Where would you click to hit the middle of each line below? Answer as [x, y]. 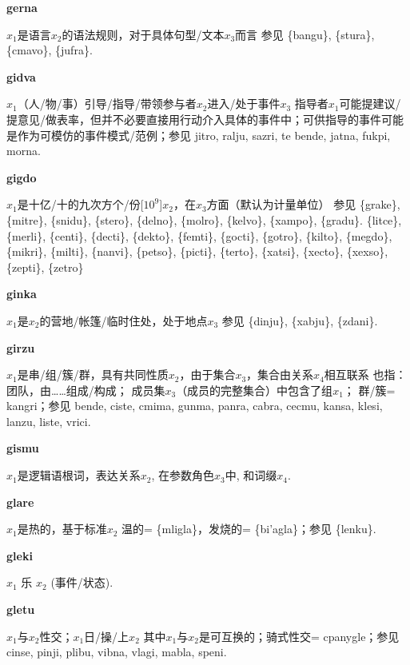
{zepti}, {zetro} [45, 267]
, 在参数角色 [183, 475]
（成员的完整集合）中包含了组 [255, 390]
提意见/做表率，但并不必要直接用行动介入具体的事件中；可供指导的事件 [194, 119]
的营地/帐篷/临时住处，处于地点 [123, 320]
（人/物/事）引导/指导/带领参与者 [107, 104]
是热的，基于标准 [62, 529]
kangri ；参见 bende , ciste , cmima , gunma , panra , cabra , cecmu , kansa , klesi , [195, 406]
